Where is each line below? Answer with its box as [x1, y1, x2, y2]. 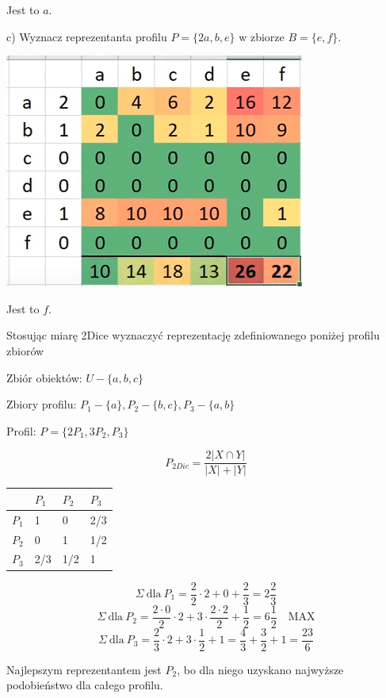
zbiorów [6, 342, 44, 359]
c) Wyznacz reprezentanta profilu [6, 28, 167, 44]
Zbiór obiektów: [6, 369, 82, 385]
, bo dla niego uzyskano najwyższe [177, 661, 344, 677]
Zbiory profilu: [6, 396, 77, 412]
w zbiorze [239, 28, 285, 44]
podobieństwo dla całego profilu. [6, 677, 163, 693]
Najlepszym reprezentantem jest [6, 661, 162, 677]
